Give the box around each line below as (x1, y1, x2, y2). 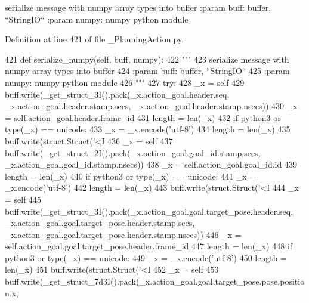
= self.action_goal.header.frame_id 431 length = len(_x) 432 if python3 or (5, 111, 281, 123)
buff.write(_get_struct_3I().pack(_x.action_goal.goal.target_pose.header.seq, (5, 205, 293, 217)
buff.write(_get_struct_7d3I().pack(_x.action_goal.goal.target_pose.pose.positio (5, 275, 305, 287)
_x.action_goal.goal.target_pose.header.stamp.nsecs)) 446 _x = (5, 228, 242, 240)
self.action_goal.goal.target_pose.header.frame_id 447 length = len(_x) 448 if (5, 240, 293, 252)
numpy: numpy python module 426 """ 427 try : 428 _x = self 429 (5, 76, 245, 88)
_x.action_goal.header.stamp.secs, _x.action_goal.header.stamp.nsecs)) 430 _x (5, 100, 298, 112)
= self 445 (5, 193, 42, 205)
